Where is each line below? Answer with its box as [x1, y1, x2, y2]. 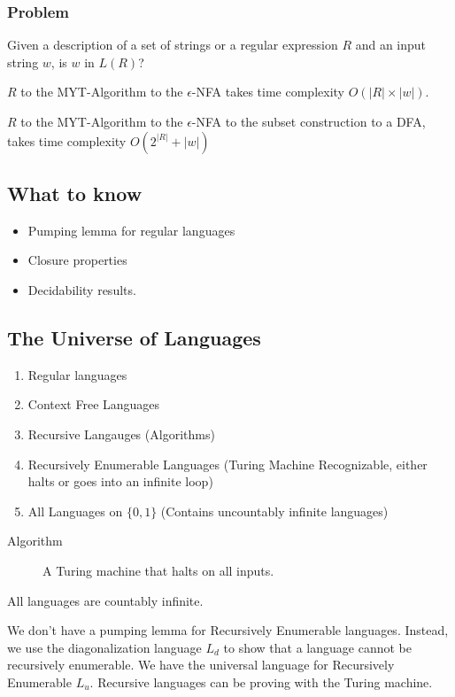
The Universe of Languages [7, 323, 261, 351]
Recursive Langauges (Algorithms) [27, 424, 215, 443]
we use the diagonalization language [7, 638, 202, 656]
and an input [355, 35, 427, 54]
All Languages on [27, 501, 123, 520]
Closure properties [27, 251, 127, 269]
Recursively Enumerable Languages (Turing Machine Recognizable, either [27, 454, 428, 473]
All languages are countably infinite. [7, 591, 204, 609]
